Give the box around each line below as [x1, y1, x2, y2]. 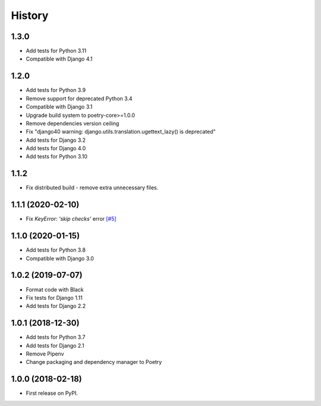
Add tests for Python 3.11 [26, 47, 86, 55]
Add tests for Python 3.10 [26, 153, 88, 160]
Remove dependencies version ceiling [26, 119, 119, 127]
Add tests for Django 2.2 [26, 303, 86, 310]
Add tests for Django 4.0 [26, 145, 86, 152]
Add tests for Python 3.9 [26, 87, 86, 94]
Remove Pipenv [26, 350, 65, 357]
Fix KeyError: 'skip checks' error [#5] [26, 215, 117, 223]
